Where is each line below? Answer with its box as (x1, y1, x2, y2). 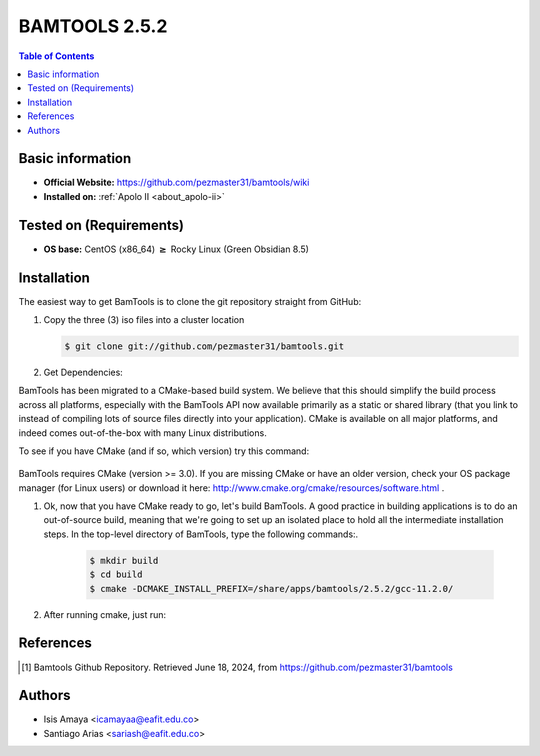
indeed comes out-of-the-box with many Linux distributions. (18, 426, 267, 439)
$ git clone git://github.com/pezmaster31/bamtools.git (64, 340, 345, 352)
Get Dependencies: (43, 366, 124, 378)
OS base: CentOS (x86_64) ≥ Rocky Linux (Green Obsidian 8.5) (43, 243, 310, 255)
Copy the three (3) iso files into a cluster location (43, 314, 245, 325)
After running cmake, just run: (43, 608, 167, 620)
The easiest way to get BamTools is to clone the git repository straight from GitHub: (18, 295, 362, 307)
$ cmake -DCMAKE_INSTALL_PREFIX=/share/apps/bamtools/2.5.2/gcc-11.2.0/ (89, 583, 454, 594)
